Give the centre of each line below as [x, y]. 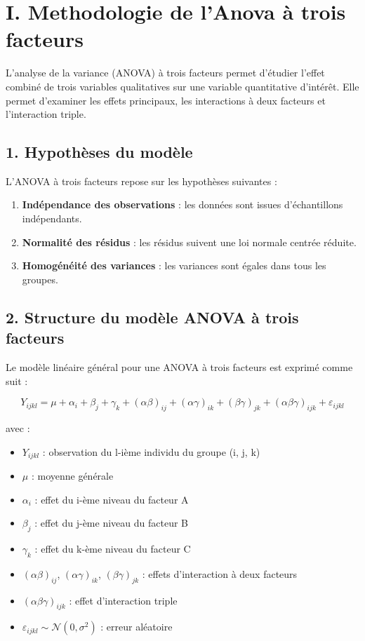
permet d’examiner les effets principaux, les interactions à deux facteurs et [166, 100]
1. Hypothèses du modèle [99, 152]
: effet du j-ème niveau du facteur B [111, 523]
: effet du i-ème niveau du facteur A [112, 499]
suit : [17, 380]
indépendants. [52, 218]
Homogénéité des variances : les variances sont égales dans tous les [174, 265]
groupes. [40, 279]
